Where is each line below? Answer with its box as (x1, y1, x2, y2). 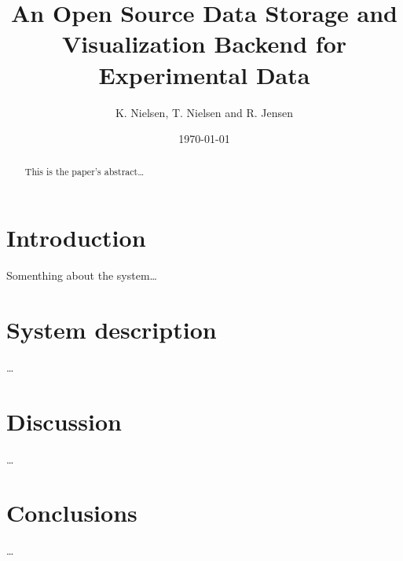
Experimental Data (98, 58, 310, 90)
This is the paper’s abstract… (24, 165, 145, 178)
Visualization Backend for (61, 27, 347, 60)
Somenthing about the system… (6, 267, 157, 284)
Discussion (6, 405, 122, 437)
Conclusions (6, 497, 137, 529)
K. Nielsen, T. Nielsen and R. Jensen (115, 104, 294, 120)
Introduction (6, 222, 146, 254)
